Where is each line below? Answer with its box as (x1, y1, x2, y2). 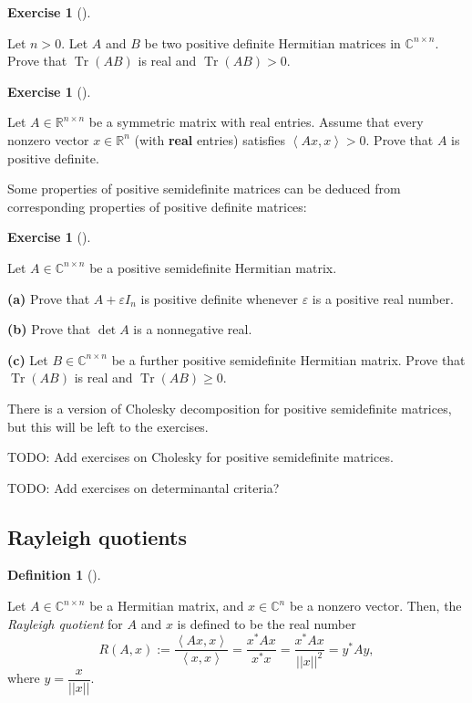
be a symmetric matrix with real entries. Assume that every (88, 112, 424, 131)
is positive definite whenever (140, 289, 298, 308)
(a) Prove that (7, 289, 90, 308)
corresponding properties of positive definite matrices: (7, 196, 307, 215)
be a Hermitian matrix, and (89, 596, 244, 615)
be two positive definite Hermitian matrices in (144, 33, 401, 52)
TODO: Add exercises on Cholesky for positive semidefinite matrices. (7, 447, 394, 467)
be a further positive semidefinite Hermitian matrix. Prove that (111, 350, 466, 369)
